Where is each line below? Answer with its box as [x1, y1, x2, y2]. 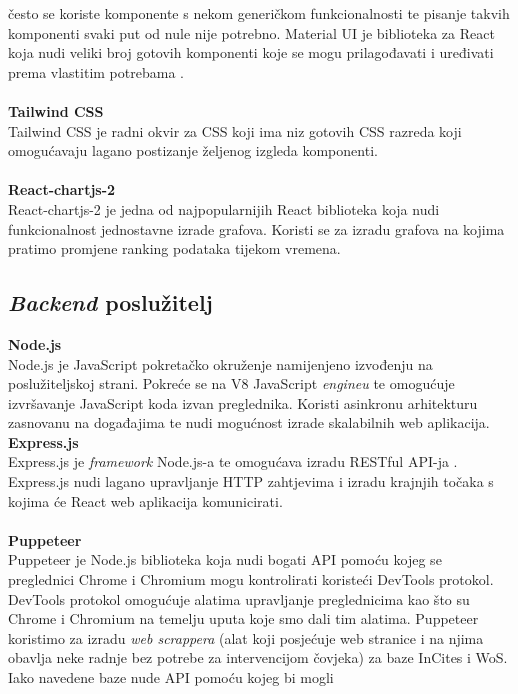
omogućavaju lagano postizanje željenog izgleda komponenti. [8, 140, 378, 161]
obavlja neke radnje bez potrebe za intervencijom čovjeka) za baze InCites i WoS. [8, 647, 508, 668]
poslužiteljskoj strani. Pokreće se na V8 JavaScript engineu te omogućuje [8, 373, 455, 394]
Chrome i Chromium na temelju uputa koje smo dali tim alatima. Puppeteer [8, 608, 479, 629]
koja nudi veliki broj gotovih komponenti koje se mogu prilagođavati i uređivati [8, 42, 494, 63]
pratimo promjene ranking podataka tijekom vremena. [8, 238, 341, 259]
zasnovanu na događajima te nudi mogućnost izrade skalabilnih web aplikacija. [8, 412, 490, 433]
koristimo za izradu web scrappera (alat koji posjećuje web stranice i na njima [8, 627, 484, 648]
